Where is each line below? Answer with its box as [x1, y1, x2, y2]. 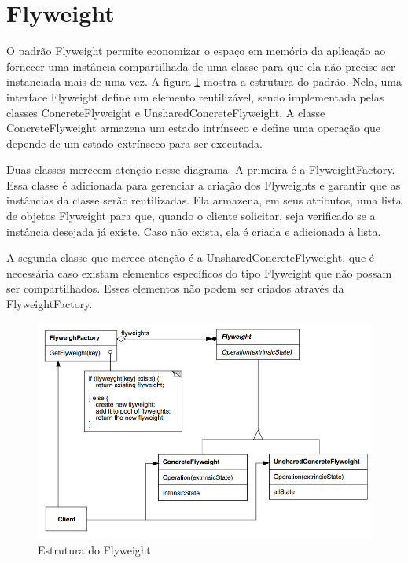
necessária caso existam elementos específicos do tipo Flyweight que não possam [6, 264, 392, 281]
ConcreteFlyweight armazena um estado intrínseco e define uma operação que [6, 120, 381, 136]
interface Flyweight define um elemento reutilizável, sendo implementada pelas [6, 88, 384, 105]
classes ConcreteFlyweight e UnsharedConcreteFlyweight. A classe [6, 104, 325, 120]
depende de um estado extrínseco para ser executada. [6, 134, 263, 151]
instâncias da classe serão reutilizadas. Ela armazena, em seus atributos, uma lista [6, 192, 402, 208]
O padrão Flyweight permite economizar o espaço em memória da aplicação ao [6, 42, 386, 59]
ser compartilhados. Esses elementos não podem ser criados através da [6, 280, 344, 296]
